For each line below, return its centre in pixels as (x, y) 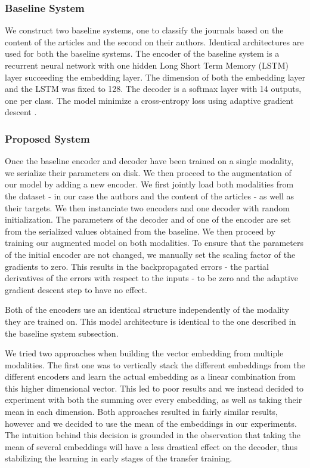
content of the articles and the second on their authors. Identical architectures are (154, 41)
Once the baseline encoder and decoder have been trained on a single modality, (149, 161)
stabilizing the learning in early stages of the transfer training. (119, 458)
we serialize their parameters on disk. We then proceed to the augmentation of (148, 172)
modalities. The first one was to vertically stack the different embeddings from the (155, 364)
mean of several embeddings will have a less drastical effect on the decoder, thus (151, 446)
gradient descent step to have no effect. (76, 289)
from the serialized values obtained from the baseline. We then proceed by (140, 231)
